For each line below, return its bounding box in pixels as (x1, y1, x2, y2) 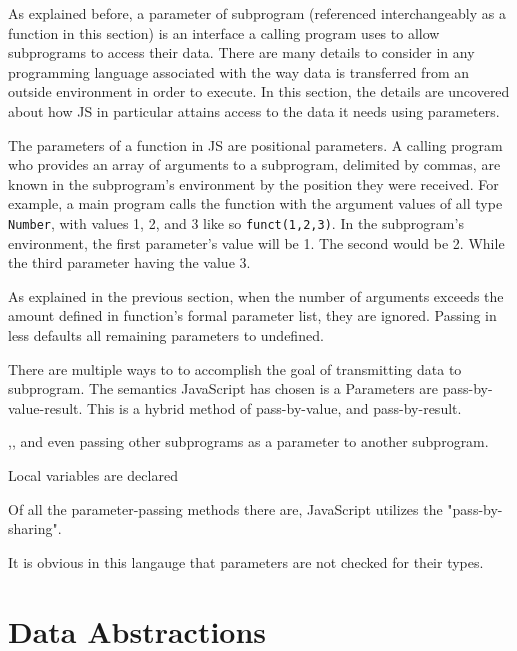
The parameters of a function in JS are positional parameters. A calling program (8, 134, 503, 155)
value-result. (8, 397, 83, 418)
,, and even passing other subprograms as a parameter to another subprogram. (8, 431, 489, 452)
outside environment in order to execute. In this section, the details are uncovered (8, 81, 510, 102)
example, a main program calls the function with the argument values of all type (8, 193, 503, 214)
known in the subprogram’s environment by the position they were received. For (8, 173, 499, 194)
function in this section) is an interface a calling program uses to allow (8, 22, 440, 43)
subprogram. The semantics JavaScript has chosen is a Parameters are (8, 378, 439, 399)
